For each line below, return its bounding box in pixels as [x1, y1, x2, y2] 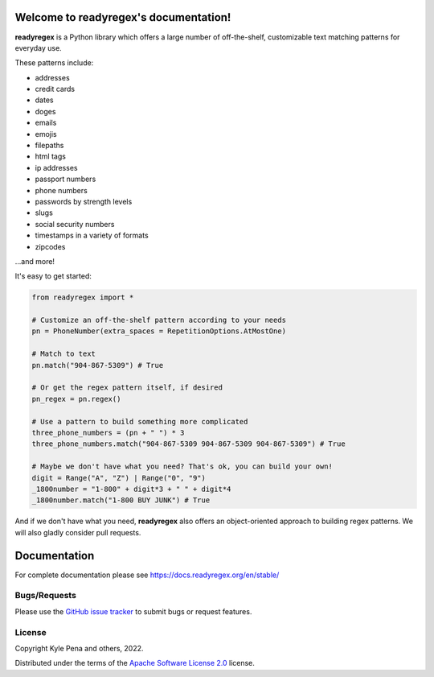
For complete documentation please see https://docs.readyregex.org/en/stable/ [14, 570, 280, 580]
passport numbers [35, 174, 96, 184]
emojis [35, 129, 57, 138]
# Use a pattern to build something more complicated [31, 417, 248, 426]
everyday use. [14, 43, 62, 52]
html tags [35, 151, 66, 161]
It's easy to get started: [14, 271, 92, 281]
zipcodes [35, 241, 66, 251]
